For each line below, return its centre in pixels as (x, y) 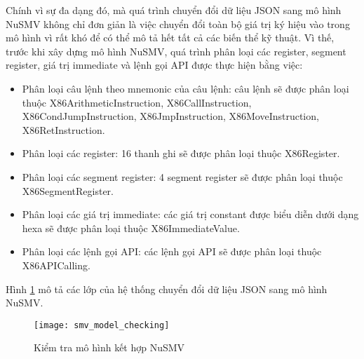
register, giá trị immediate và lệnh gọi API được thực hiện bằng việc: (154, 65)
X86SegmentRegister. (68, 190)
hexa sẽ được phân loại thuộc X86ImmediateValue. (131, 228)
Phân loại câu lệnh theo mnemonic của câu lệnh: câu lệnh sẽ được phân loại (186, 88)
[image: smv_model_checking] (102, 325)
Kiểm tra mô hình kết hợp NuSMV (109, 347)
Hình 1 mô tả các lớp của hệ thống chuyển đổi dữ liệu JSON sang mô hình (167, 289)
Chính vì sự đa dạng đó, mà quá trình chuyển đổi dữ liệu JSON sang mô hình (174, 10)
